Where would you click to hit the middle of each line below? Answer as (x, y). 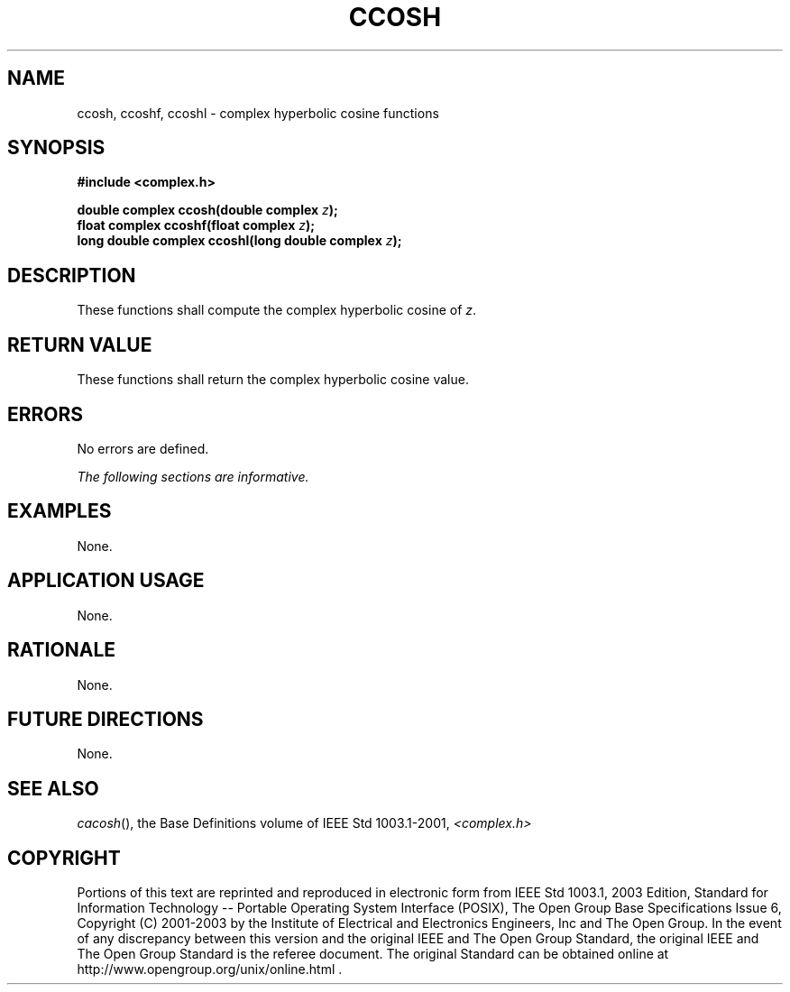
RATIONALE (62, 650)
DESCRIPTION (72, 275)
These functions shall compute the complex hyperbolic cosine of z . (277, 310)
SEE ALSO (53, 788)
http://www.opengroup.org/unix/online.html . (210, 969)
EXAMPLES (60, 511)
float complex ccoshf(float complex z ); (196, 225)
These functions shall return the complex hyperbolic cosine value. (273, 380)
